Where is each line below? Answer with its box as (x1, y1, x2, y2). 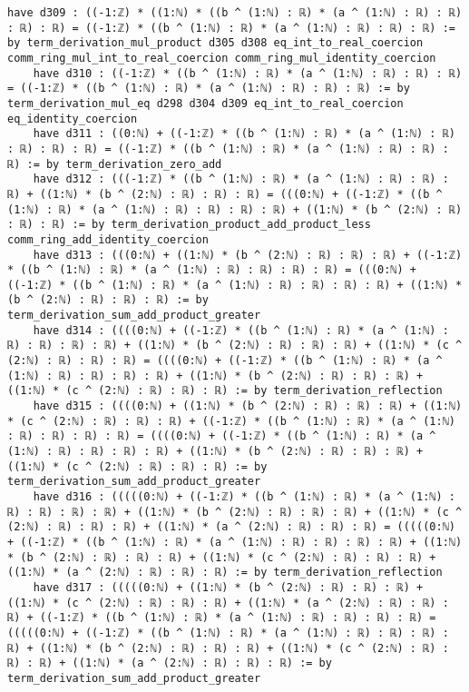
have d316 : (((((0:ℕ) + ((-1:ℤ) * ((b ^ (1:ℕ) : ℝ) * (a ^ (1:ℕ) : (33, 490, 455, 503)
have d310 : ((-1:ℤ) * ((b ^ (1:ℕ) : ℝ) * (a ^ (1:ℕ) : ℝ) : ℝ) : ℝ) (33, 66, 463, 80)
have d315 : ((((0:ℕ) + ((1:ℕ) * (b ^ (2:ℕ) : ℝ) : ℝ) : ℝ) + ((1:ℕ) (33, 400, 463, 413)
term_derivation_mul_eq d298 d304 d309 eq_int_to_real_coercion (7, 96, 404, 110)
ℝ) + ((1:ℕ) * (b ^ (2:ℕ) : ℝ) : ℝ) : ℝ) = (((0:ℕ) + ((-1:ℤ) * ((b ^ (7, 187, 443, 201)
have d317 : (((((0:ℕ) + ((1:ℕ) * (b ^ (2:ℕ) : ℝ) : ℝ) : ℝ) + (33, 580, 424, 594)
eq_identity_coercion (7, 112, 138, 125)
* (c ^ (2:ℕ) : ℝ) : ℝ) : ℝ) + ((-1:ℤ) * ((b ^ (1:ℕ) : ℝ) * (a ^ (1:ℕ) (7, 414, 455, 428)
